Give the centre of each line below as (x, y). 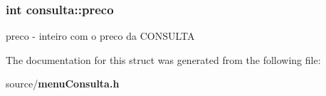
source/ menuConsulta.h (63, 84)
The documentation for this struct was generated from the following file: (163, 59)
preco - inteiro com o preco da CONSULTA (100, 36)
